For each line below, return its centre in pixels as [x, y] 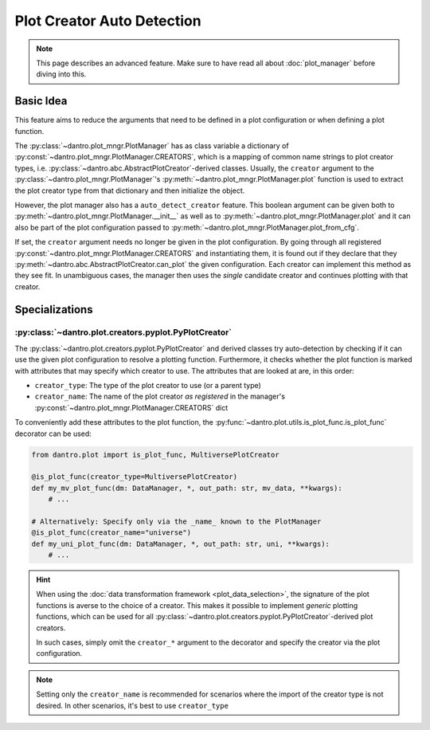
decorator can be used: [53, 434]
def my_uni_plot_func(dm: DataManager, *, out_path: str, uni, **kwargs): [181, 544]
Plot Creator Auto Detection [108, 21]
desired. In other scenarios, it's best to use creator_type [132, 705]
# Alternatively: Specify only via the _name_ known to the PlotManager [176, 521]
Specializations [54, 310]
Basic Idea [41, 101]
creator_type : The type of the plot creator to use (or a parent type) [148, 386]
